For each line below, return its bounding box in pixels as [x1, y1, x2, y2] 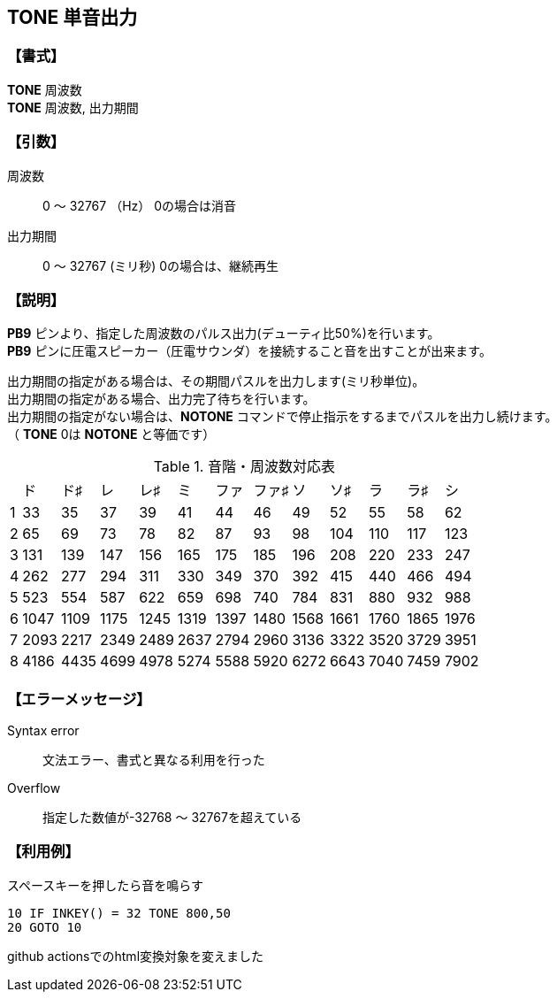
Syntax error [7, 723, 80, 739]
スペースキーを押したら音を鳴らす [7, 877, 204, 893]
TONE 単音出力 [7, 6, 138, 28]
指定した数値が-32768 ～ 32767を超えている [42, 810, 302, 826]
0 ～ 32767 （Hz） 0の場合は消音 [42, 197, 237, 213]
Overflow [7, 780, 61, 796]
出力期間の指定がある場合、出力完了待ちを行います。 [7, 391, 316, 407]
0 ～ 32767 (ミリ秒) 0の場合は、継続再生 [42, 257, 279, 273]
